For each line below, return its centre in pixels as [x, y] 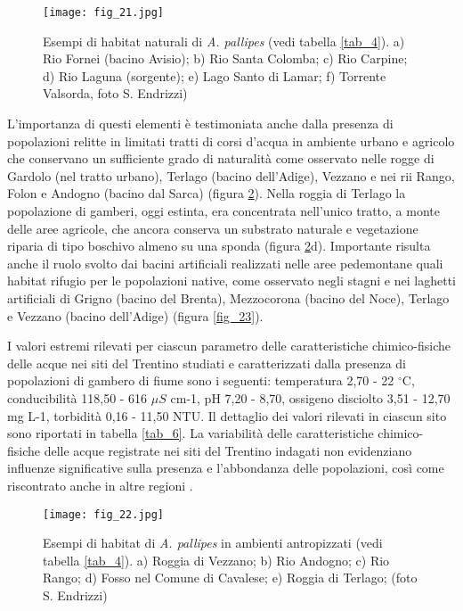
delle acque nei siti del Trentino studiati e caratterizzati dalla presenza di [207, 363]
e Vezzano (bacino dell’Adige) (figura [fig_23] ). [135, 315]
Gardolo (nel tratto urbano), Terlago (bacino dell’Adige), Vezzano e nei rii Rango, [231, 175]
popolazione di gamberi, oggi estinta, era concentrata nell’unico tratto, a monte [223, 211]
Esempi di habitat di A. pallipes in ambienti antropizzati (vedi [213, 543]
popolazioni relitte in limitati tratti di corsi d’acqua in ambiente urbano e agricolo [231, 140]
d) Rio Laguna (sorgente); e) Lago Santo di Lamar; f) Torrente [215, 75]
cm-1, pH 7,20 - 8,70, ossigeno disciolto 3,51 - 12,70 [310, 397]
